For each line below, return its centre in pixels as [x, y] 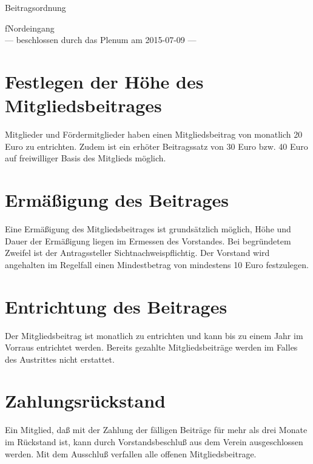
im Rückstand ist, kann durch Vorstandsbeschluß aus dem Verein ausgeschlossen [154, 442]
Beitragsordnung [35, 7]
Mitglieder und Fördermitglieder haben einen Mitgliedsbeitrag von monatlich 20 [154, 134]
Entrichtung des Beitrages [116, 306]
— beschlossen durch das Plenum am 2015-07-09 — [101, 40]
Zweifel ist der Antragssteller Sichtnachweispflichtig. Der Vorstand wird [137, 253]
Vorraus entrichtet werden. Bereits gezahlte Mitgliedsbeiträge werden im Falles [151, 347]
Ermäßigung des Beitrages [117, 200]
